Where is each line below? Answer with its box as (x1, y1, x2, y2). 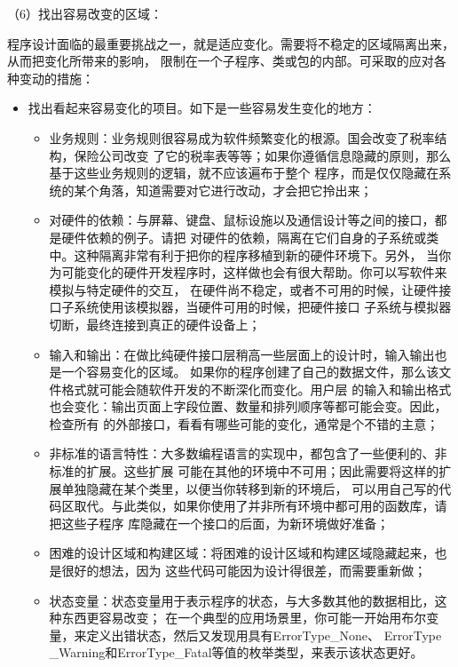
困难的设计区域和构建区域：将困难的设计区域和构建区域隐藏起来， (49, 544, 435, 562)
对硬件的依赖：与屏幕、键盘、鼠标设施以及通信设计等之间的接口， (49, 210, 435, 229)
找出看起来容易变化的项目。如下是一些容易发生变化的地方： (28, 99, 376, 117)
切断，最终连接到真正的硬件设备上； (49, 314, 261, 333)
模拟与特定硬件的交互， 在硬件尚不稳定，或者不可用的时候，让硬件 (49, 280, 439, 298)
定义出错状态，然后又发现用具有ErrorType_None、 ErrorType (86, 625, 442, 644)
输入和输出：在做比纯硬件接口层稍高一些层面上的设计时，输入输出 (49, 345, 435, 363)
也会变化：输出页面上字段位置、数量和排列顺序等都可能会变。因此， (49, 397, 447, 416)
